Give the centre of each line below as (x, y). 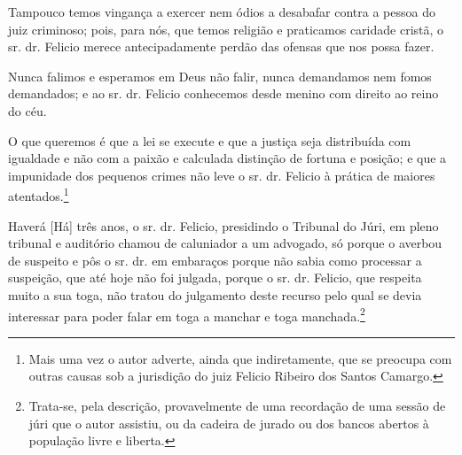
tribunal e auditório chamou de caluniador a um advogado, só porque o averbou (225, 243)
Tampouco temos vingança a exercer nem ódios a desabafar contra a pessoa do (222, 12)
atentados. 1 (39, 194)
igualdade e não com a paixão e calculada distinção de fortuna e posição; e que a (227, 158)
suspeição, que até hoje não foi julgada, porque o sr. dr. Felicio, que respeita (215, 278)
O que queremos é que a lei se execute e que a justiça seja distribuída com (210, 140)
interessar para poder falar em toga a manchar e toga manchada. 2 (187, 314)
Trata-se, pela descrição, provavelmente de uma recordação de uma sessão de (237, 405)
